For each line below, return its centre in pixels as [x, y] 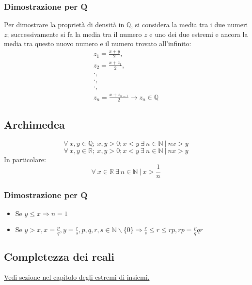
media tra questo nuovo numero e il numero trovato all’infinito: [98, 43]
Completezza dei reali [59, 257]
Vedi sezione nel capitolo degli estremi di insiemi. [77, 277]
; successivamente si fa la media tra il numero [74, 34]
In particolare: [25, 159]
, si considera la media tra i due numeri [189, 25]
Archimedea [34, 124]
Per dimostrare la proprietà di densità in [64, 25]
